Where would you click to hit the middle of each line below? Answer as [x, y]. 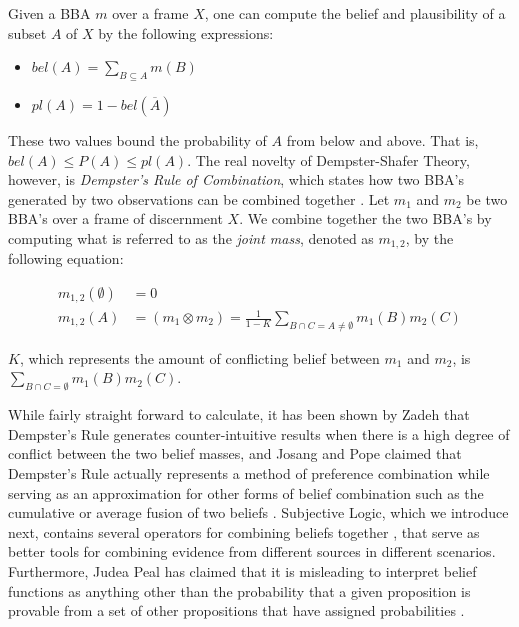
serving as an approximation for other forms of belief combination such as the [246, 492]
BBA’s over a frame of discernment [115, 218]
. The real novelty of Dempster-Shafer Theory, [328, 159]
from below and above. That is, [382, 139]
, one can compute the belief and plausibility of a [355, 13]
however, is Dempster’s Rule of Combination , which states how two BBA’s [236, 179]
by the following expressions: [186, 32]
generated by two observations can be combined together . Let [199, 198]
